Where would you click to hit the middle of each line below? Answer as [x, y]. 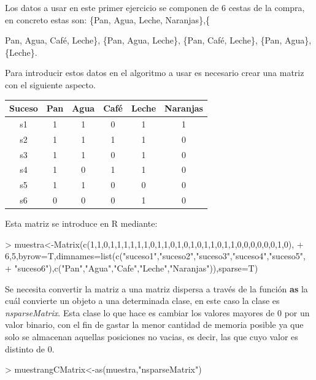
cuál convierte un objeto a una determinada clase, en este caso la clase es [142, 301]
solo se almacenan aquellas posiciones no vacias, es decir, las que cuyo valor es [152, 336]
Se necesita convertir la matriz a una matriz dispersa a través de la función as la [156, 288]
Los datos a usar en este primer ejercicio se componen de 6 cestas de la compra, [155, 7]
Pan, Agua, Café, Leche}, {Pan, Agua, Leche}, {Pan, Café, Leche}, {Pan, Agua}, [158, 40]
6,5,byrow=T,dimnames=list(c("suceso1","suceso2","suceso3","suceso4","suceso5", [155, 256]
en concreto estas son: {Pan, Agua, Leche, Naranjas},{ [108, 19]
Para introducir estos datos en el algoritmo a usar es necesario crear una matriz [155, 73]
